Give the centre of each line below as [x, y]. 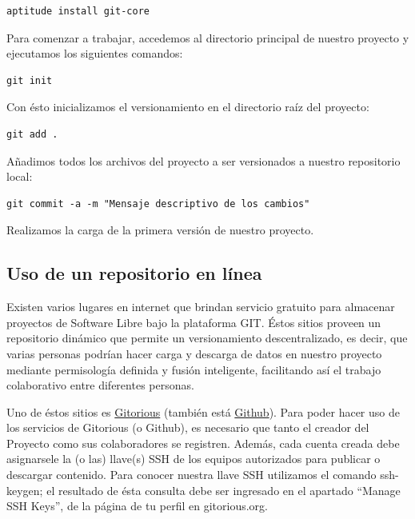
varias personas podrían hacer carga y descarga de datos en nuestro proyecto [194, 353]
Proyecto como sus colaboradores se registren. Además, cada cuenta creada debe [203, 443]
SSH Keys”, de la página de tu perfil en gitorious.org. [137, 506]
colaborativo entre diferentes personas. [100, 385]
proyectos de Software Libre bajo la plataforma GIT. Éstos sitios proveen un [194, 322]
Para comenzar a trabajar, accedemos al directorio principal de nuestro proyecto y [208, 37]
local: [20, 176]
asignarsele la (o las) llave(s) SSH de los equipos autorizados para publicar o [194, 459]
